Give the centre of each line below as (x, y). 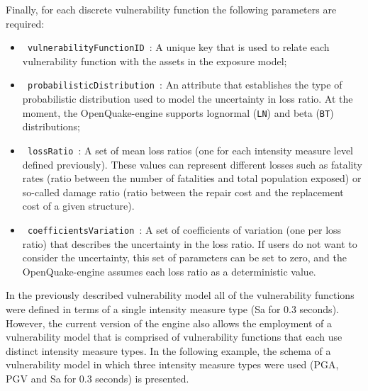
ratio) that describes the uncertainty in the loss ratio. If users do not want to (190, 243)
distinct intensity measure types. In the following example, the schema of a (168, 350)
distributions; (51, 126)
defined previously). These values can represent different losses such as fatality (192, 164)
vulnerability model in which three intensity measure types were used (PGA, (172, 364)
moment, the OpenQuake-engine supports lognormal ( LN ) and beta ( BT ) (178, 112)
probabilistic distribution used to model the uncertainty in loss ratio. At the (188, 99)
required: (25, 23)
